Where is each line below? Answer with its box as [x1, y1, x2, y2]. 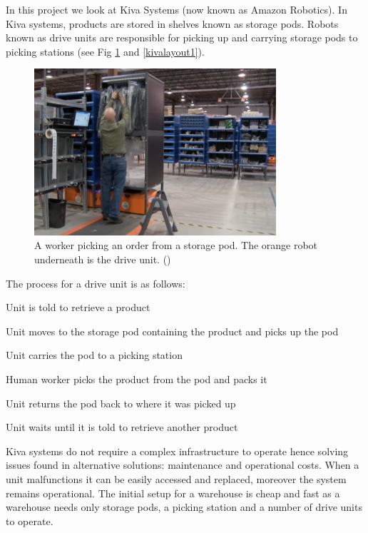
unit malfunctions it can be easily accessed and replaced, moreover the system [6, 472, 347, 487]
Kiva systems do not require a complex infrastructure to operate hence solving [6, 443, 349, 458]
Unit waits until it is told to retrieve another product [6, 420, 238, 435]
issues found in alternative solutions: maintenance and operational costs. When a [6, 457, 359, 472]
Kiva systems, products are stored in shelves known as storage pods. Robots [6, 16, 339, 31]
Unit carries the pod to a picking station [6, 347, 183, 362]
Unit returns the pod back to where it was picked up [6, 395, 236, 410]
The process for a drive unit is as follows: [6, 275, 185, 290]
